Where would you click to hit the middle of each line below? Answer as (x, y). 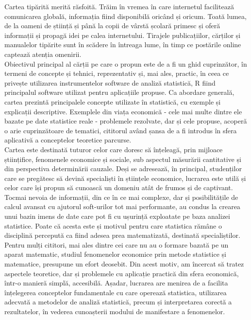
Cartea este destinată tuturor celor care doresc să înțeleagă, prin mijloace (114, 149)
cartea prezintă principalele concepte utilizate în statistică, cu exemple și (113, 101)
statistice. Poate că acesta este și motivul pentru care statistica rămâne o (113, 225)
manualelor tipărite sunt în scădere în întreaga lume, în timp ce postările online (123, 44)
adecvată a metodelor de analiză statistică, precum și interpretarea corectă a (118, 302)
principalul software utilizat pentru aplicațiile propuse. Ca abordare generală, (119, 92)
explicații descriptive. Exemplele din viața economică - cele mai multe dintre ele (123, 111)
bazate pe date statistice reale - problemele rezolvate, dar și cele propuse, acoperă (126, 121)
